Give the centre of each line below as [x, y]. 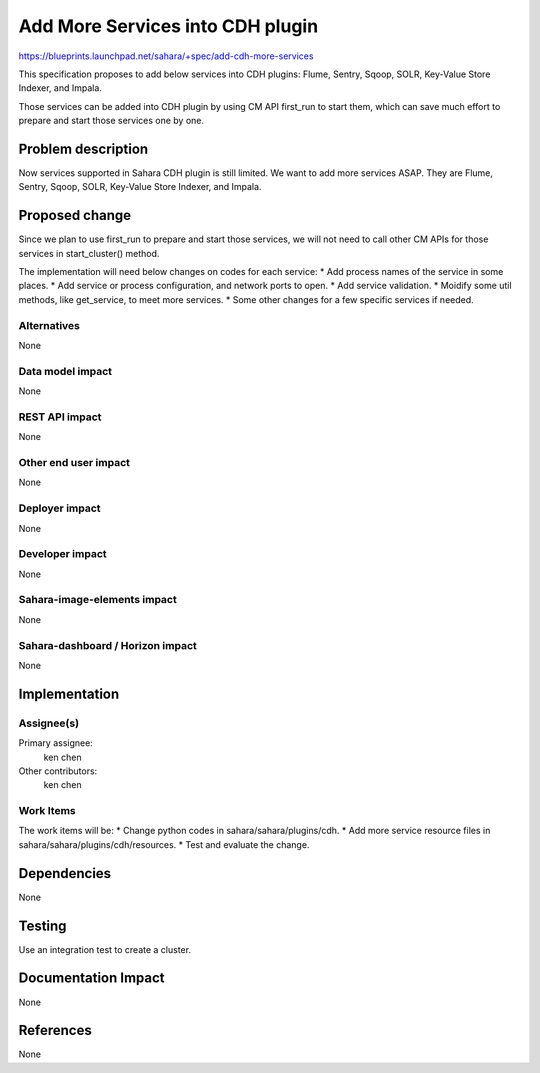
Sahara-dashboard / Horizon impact [107, 645]
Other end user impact [74, 463]
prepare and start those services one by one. [111, 121]
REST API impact [60, 417]
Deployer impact [59, 508]
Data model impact [65, 371]
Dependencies [65, 873]
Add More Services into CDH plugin [168, 26]
